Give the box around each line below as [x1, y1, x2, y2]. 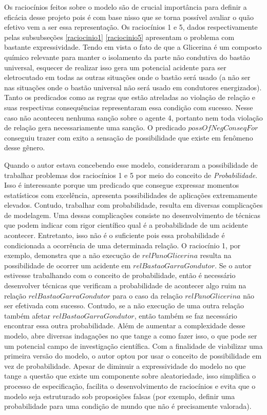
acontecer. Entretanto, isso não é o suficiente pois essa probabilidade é [4, 230, 225, 241]
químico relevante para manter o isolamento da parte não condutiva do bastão [4, 51, 250, 62]
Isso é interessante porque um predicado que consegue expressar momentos [4, 180, 239, 190]
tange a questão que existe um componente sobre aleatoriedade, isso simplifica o [4, 370, 256, 381]
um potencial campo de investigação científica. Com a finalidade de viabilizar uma [4, 340, 263, 351]
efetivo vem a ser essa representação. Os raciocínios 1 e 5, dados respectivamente [4, 22, 258, 32]
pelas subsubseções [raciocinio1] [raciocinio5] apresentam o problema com [4, 31, 235, 42]
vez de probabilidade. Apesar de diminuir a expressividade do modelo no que [4, 360, 246, 371]
